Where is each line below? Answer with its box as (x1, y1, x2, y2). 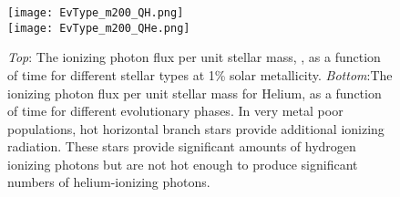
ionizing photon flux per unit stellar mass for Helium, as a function (7, 83, 382, 102)
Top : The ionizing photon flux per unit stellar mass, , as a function (7, 47, 381, 67)
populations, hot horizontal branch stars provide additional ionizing (7, 119, 385, 138)
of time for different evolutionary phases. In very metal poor (7, 101, 344, 120)
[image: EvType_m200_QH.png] (7, 6, 184, 19)
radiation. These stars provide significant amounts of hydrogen (7, 137, 356, 156)
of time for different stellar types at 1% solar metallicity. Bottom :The (7, 65, 393, 84)
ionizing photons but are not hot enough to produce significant (7, 154, 358, 173)
